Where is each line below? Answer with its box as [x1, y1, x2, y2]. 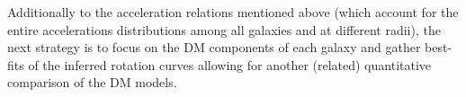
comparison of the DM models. [7, 73, 177, 92]
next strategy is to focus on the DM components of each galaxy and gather [7, 38, 421, 57]
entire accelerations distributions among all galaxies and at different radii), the [7, 20, 441, 39]
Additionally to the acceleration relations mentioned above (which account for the [7, 3, 459, 21]
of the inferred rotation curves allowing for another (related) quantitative [28, 55, 432, 74]
